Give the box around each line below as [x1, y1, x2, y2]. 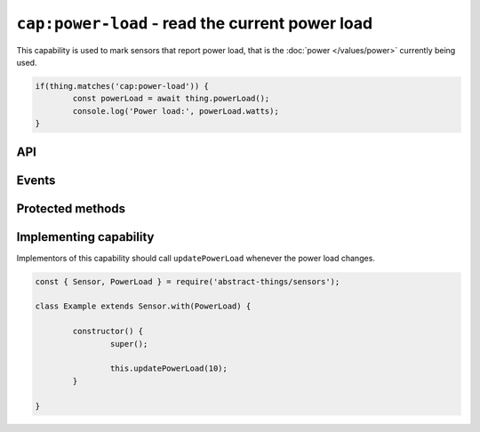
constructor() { [72, 326, 144, 337]
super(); [109, 339, 148, 348]
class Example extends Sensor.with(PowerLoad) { [35, 301, 252, 311]
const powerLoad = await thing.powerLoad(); [72, 93, 270, 104]
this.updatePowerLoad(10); [109, 364, 228, 373]
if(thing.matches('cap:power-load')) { [35, 81, 209, 91]
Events [16, 172, 56, 188]
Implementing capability [16, 229, 155, 244]
